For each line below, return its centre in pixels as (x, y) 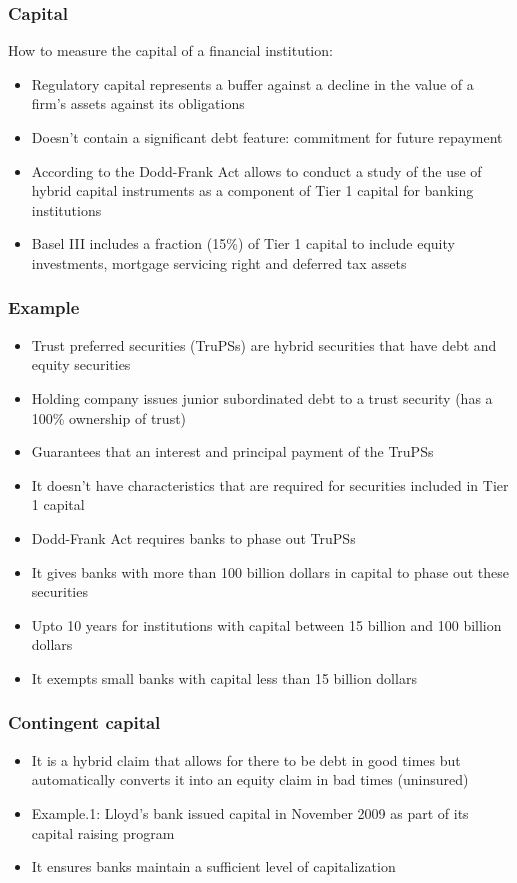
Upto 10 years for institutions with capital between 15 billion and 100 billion (266, 624)
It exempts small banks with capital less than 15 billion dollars (224, 677)
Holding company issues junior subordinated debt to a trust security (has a (262, 397)
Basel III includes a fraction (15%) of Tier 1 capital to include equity (243, 243)
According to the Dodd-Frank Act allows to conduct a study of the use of (256, 170)
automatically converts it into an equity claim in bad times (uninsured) (250, 779)
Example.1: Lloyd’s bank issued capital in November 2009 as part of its (250, 812)
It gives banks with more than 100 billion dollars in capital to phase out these (270, 571)
